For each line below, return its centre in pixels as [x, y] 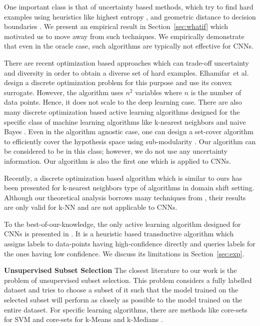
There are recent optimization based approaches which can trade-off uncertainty [126, 62]
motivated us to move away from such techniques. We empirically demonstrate [124, 36]
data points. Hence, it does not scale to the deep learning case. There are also [123, 102]
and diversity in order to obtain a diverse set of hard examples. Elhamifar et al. [126, 72]
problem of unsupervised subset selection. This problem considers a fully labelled [128, 280]
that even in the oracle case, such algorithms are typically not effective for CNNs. [129, 46]
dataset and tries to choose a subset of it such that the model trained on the [121, 290]
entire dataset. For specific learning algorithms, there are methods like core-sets [126, 309]
